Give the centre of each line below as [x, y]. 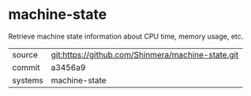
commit [26, 67]
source [25, 54]
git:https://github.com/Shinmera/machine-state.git [145, 54]
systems [28, 80]
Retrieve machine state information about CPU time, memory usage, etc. [126, 36]
